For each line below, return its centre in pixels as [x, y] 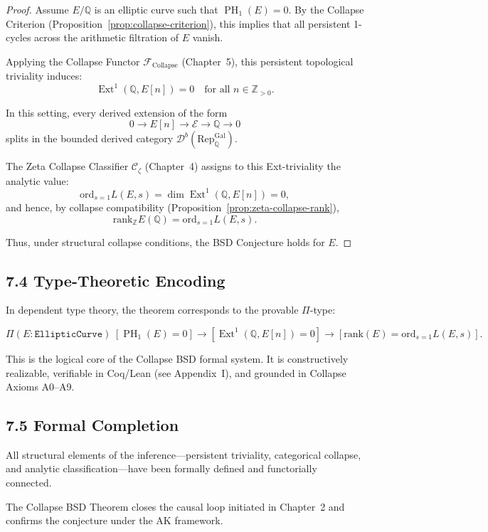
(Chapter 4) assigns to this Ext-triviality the [243, 166]
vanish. [208, 37]
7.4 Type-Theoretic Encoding [116, 280]
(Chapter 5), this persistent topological [267, 61]
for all [217, 90]
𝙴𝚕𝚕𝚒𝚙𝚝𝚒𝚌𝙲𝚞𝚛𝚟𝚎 [69, 334]
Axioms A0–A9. [40, 387]
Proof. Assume [37, 9]
